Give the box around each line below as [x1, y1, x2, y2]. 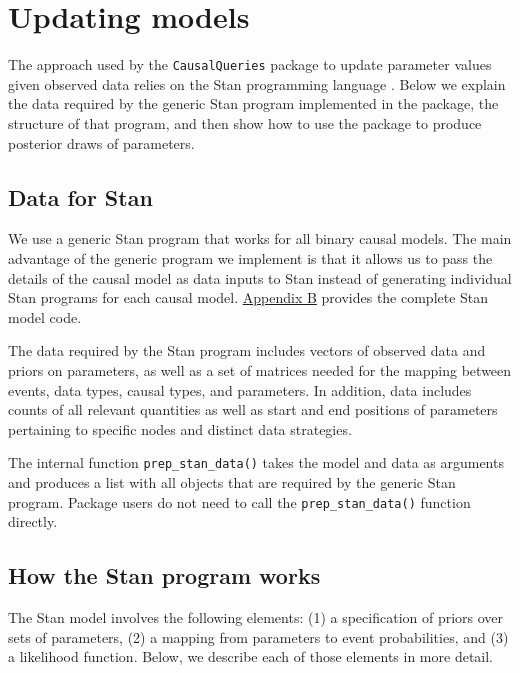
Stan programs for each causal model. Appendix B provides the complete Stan [8, 287, 489, 308]
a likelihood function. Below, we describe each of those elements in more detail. [8, 646, 494, 667]
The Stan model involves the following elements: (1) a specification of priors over [8, 607, 504, 627]
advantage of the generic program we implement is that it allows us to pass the [8, 247, 493, 268]
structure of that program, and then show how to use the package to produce [8, 112, 482, 133]
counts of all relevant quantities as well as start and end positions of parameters [8, 399, 498, 420]
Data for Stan [8, 181, 153, 212]
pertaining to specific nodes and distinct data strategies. [8, 418, 352, 439]
